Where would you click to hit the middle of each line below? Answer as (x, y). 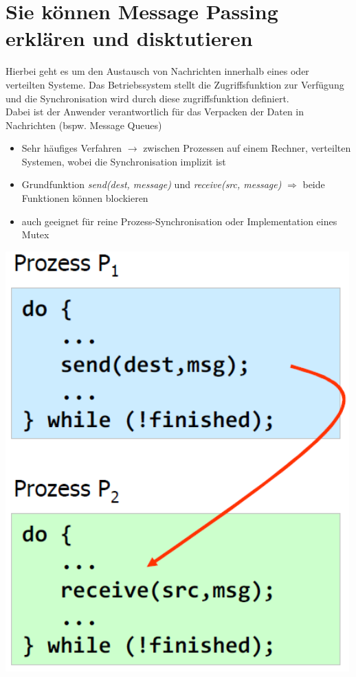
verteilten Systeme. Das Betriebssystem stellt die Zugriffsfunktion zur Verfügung (175, 84)
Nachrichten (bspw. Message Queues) (84, 125)
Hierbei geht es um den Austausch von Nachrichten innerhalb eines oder (157, 71)
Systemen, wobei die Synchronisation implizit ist (124, 161)
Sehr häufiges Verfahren (72, 148)
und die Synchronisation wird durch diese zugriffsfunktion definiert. (147, 98)
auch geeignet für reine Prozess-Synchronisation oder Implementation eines (179, 221)
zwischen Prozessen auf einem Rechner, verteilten (247, 148)
